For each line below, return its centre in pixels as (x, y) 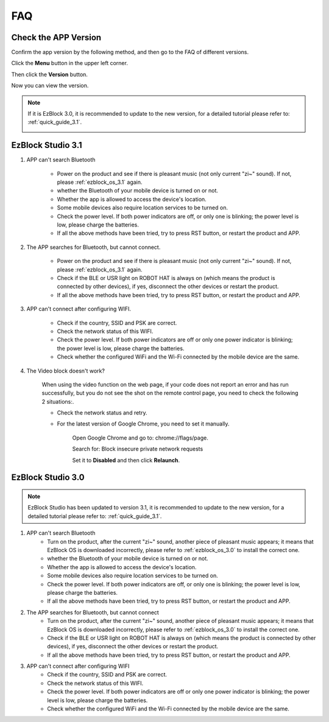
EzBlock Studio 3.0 (48, 478)
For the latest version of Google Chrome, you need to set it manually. (143, 424)
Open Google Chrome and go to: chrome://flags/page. (140, 438)
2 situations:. (58, 401)
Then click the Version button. (50, 74)
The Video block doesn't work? (65, 371)
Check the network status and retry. (102, 413)
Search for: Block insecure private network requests (138, 449)
